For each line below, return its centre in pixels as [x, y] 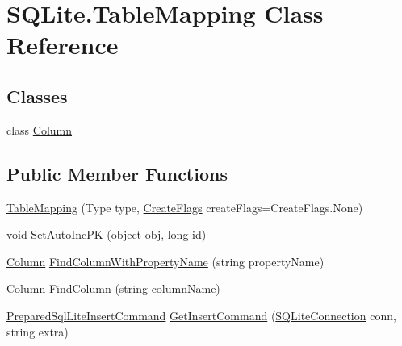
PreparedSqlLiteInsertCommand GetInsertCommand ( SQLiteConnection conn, [201, 315]
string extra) [38, 331]
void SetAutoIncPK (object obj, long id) [107, 234]
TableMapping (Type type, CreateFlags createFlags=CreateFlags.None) [185, 207]
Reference [63, 45]
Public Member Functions [117, 173]
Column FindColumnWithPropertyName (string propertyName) [165, 261]
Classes [37, 96]
